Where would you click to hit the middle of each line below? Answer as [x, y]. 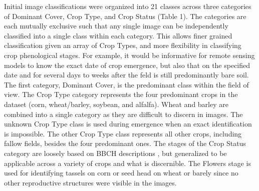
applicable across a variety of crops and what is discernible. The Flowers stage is [127, 163]
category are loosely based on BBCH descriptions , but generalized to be [115, 153]
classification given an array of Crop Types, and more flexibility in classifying [123, 45]
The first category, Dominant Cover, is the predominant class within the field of [126, 84]
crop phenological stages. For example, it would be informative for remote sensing [129, 55]
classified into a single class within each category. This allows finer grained [118, 35]
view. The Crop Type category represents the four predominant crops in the [121, 94]
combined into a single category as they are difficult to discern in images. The [123, 114]
